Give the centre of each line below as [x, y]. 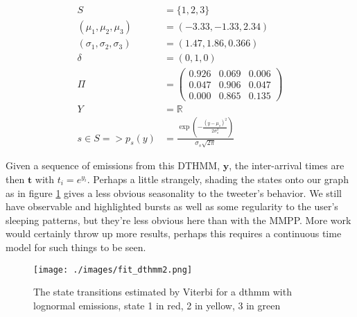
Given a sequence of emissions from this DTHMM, [113, 165]
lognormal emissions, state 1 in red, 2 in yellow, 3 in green [157, 305]
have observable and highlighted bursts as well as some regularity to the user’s [172, 206]
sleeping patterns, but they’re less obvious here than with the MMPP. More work [178, 220]
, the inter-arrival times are [287, 165]
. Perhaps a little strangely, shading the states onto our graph [218, 179]
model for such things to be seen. [76, 247]
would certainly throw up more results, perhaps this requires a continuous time [174, 233]
